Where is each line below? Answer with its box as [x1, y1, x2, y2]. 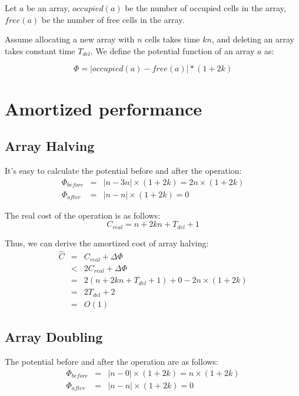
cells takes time [145, 33, 200, 45]
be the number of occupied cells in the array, [125, 2, 286, 14]
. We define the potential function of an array [90, 44, 255, 57]
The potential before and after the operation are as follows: [5, 355, 218, 368]
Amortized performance [5, 96, 202, 120]
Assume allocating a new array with [5, 33, 135, 45]
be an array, [26, 2, 70, 14]
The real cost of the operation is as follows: [5, 209, 161, 221]
